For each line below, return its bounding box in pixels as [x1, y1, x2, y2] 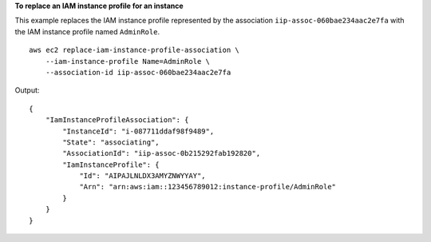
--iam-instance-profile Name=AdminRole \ [45, 57, 211, 65]
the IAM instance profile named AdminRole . [14, 26, 160, 36]
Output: [14, 85, 40, 95]
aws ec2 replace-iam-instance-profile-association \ [29, 46, 239, 55]
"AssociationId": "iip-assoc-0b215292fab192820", [62, 149, 261, 158]
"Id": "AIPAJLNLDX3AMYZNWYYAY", [79, 172, 207, 181]
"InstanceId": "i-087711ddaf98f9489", [62, 126, 215, 136]
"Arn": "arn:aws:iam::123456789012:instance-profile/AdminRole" [79, 182, 337, 192]
